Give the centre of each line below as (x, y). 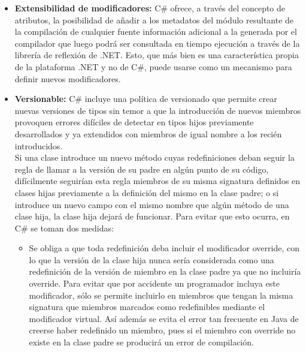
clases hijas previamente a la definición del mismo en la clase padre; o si (147, 192)
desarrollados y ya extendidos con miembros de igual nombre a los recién (148, 133)
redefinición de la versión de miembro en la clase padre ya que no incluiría (165, 271)
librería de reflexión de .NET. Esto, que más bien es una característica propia (157, 55)
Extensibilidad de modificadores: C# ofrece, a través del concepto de (150, 8)
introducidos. (39, 145)
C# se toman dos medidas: (64, 228)
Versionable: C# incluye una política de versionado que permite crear (146, 99)
